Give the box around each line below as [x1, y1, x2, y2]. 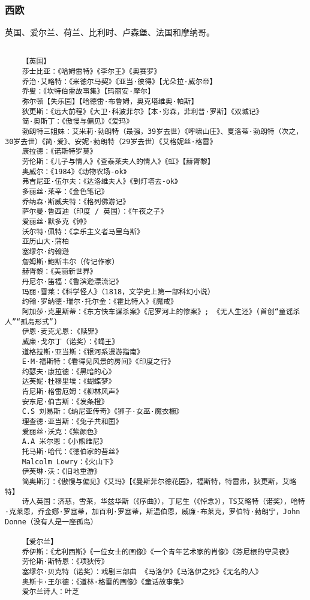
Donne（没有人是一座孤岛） [5, 517, 98, 526]
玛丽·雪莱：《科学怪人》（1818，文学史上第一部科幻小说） [22, 287, 215, 296]
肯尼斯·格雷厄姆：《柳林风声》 [22, 387, 123, 396]
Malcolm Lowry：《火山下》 [22, 457, 118, 466]
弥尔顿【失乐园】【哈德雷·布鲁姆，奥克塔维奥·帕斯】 [22, 97, 198, 106]
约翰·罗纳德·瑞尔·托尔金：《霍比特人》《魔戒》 [22, 297, 177, 306]
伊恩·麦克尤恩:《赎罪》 [22, 327, 102, 336]
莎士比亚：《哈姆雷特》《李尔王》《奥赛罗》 [22, 67, 161, 76]
